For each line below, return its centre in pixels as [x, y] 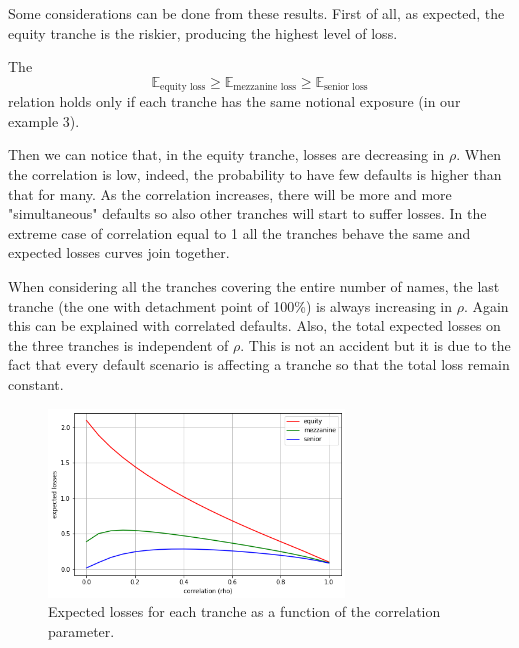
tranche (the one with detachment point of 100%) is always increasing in [230, 305]
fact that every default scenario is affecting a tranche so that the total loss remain [259, 364]
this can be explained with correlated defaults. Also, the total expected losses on [254, 325]
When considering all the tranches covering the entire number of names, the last [254, 285]
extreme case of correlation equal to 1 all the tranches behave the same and [239, 232]
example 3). [44, 120]
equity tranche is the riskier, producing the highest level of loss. [203, 32]
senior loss [346, 87]
